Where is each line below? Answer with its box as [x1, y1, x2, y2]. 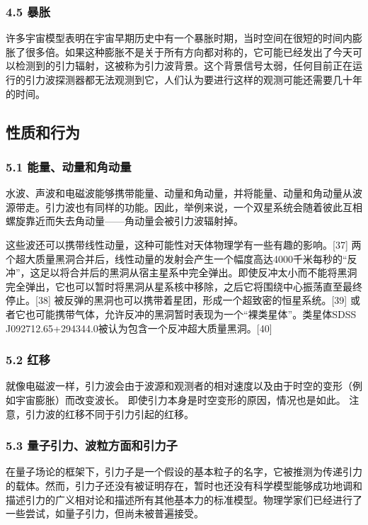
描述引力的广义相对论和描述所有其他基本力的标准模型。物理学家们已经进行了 [6, 492, 362, 507]
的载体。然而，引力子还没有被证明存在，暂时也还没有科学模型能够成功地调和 [6, 478, 362, 492]
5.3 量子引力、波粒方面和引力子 [6, 436, 178, 454]
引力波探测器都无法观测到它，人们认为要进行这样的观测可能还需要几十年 [25, 72, 362, 86]
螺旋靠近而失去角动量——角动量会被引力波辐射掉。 [6, 213, 243, 228]
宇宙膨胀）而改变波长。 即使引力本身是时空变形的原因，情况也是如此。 [15, 392, 346, 407]
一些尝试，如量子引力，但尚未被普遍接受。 [6, 506, 204, 521]
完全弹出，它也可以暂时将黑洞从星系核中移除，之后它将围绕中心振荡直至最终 [6, 278, 362, 293]
